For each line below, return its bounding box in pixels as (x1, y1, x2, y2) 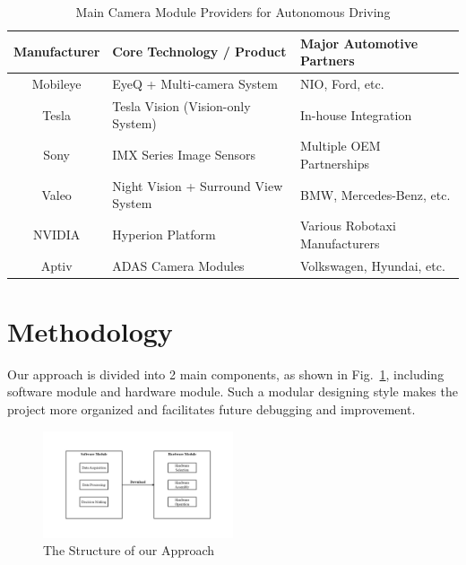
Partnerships (300, 153, 370, 172)
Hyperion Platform (112, 224, 216, 243)
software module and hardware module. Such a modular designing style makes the (7, 382, 458, 401)
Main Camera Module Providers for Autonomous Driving (75, 3, 391, 21)
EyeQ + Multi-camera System (112, 74, 278, 93)
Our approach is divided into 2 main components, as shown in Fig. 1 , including (7, 364, 444, 383)
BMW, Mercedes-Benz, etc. (300, 185, 451, 204)
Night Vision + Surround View (112, 176, 283, 195)
